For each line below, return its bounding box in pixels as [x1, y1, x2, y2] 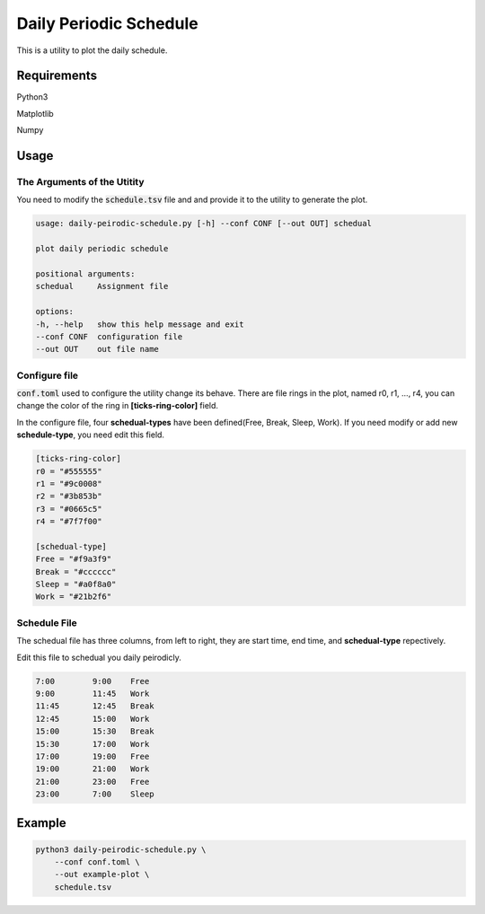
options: [35, 306, 75, 317]
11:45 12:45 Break [35, 701, 154, 711]
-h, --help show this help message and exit [35, 319, 244, 330]
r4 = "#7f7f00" [35, 516, 102, 527]
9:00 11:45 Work [35, 688, 150, 699]
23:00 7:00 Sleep [35, 789, 154, 799]
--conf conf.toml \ [54, 857, 141, 867]
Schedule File [16, 616, 78, 628]
